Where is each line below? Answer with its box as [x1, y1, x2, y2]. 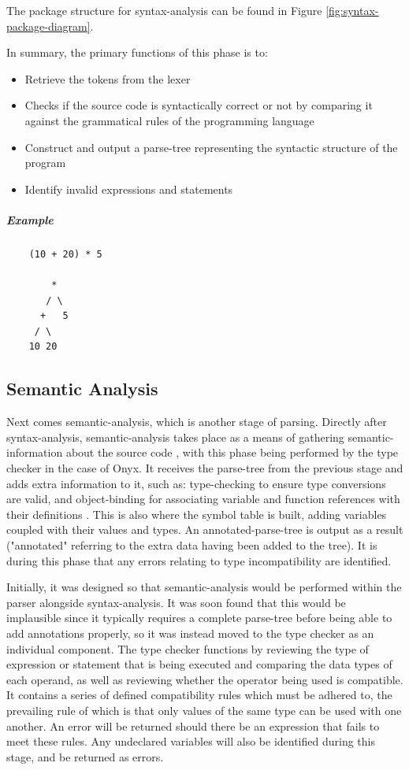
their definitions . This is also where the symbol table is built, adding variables [6, 505, 387, 522]
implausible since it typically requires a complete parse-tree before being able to [6, 609, 392, 626]
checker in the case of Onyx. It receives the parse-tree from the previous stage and [6, 460, 403, 476]
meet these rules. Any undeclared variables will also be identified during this [6, 733, 375, 750]
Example [6, 211, 54, 228]
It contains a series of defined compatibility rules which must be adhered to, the [6, 687, 392, 703]
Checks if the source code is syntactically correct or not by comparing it [24, 97, 373, 113]
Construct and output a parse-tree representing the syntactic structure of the [24, 139, 398, 155]
